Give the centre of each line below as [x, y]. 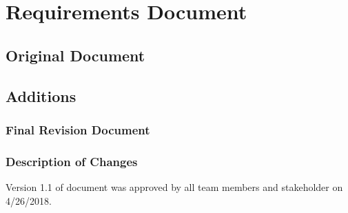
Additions [41, 95]
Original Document [75, 55]
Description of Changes [72, 161]
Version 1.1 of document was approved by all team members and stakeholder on [174, 187]
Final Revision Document [78, 129]
